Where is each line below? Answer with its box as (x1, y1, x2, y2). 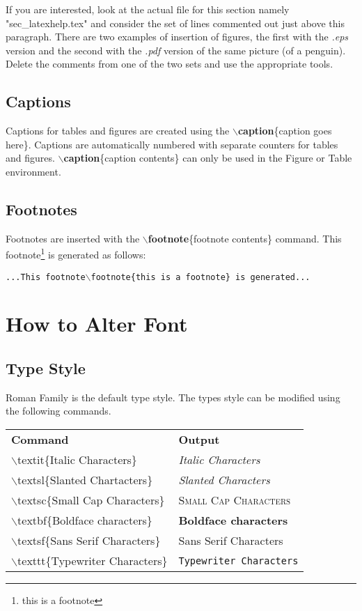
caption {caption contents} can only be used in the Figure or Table (63, 150, 352, 165)
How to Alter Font (6, 309, 188, 338)
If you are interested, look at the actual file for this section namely (6, 2, 290, 16)
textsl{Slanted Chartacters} (17, 472, 153, 488)
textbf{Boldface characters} (17, 512, 152, 529)
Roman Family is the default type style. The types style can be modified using (6, 389, 340, 404)
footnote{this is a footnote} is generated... (90, 272, 310, 282)
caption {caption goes (237, 123, 332, 138)
